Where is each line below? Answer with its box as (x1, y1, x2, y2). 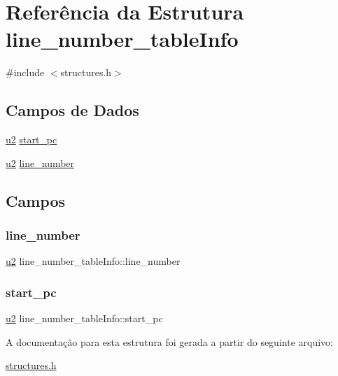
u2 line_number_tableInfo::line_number (6, 254, 181, 268)
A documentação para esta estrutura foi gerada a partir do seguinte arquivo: (6, 334, 333, 349)
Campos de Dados (6, 99, 139, 121)
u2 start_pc (6, 132, 57, 147)
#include (6, 65, 45, 80)
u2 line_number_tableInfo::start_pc (6, 311, 163, 326)
